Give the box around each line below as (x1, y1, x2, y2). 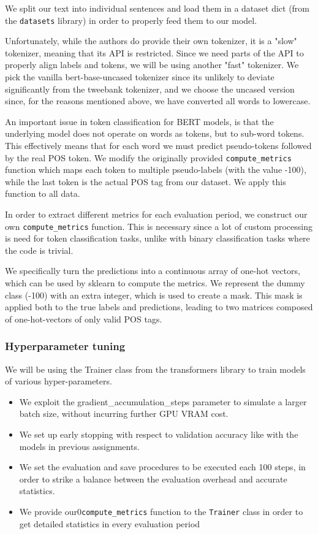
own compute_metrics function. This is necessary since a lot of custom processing (5, 219, 312, 232)
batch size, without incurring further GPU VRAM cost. (19, 407, 229, 420)
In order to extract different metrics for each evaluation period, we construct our (5, 208, 308, 221)
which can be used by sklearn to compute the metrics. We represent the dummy (5, 277, 305, 289)
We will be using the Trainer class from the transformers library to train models (5, 362, 306, 375)
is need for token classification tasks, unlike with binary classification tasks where (5, 232, 310, 245)
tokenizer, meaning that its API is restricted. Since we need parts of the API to (5, 46, 304, 59)
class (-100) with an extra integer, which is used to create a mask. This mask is (5, 288, 303, 301)
